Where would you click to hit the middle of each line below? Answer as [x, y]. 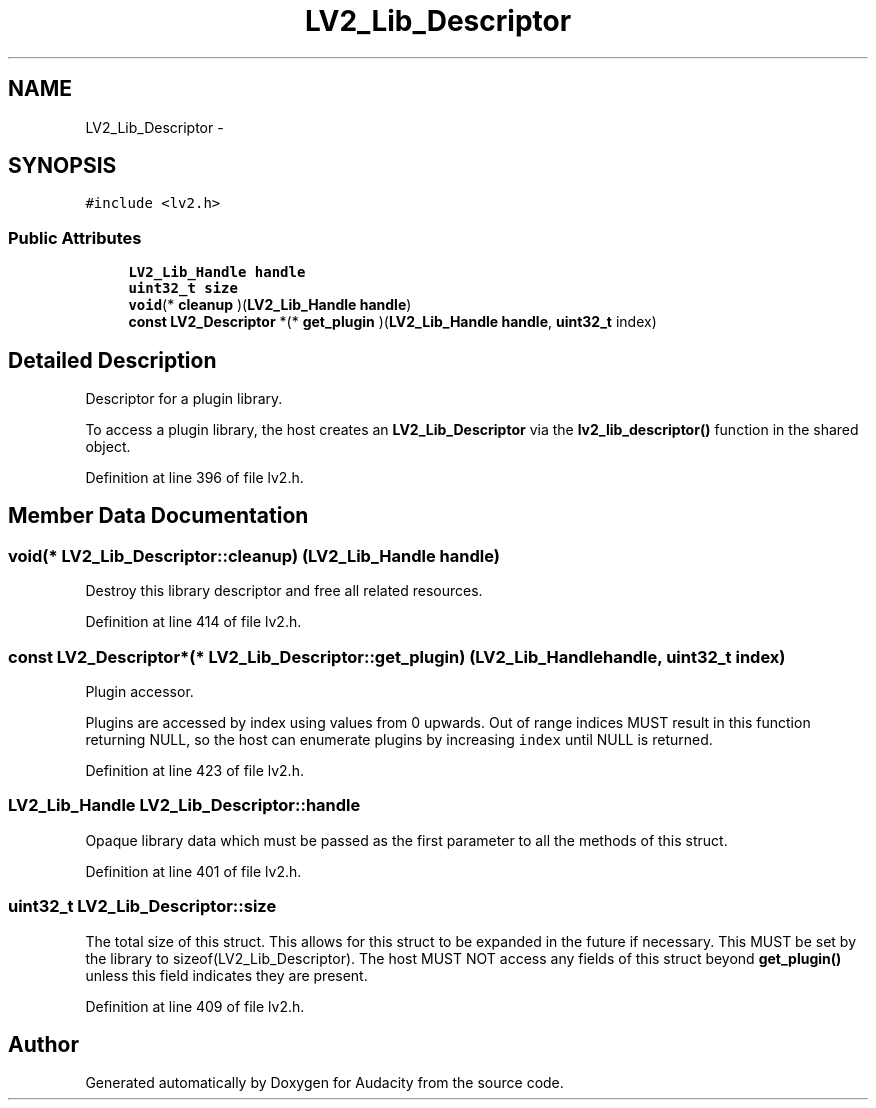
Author [43, 1044]
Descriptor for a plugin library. [184, 399]
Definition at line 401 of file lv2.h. [193, 871]
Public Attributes [75, 237]
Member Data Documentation [158, 516]
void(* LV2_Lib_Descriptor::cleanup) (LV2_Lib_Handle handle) [254, 555]
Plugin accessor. [139, 691]
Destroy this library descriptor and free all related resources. [284, 591]
